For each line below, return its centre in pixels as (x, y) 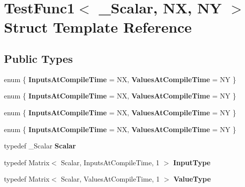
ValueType (192, 179)
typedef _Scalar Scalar (40, 146)
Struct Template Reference (98, 27)
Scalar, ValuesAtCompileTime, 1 (110, 179)
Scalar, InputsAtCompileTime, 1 (110, 162)
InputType (192, 162)
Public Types (39, 58)
